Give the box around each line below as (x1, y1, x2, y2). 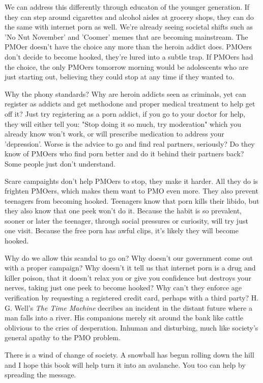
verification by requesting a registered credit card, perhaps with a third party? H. (5, 292, 259, 303)
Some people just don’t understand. (5, 158, 116, 169)
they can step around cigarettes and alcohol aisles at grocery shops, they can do (5, 11, 254, 22)
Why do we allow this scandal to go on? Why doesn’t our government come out (5, 252, 253, 263)
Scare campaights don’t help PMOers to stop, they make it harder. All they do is (5, 175, 258, 186)
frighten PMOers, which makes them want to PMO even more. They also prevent (5, 185, 258, 196)
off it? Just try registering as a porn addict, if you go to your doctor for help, (5, 108, 246, 119)
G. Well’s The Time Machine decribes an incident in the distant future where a (5, 302, 252, 313)
